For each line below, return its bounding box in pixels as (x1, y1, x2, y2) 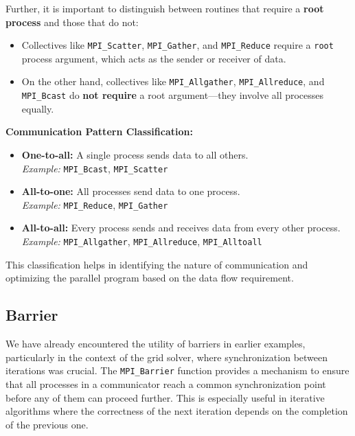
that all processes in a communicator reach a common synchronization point (5, 376, 326, 391)
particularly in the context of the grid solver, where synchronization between (5, 349, 328, 364)
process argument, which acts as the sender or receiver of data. (21, 51, 286, 65)
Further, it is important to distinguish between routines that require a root (5, 1, 324, 15)
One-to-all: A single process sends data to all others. (21, 147, 249, 161)
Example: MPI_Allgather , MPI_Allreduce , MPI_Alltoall (21, 234, 262, 249)
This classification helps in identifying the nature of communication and (5, 257, 308, 271)
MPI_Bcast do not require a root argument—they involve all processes (21, 88, 324, 102)
